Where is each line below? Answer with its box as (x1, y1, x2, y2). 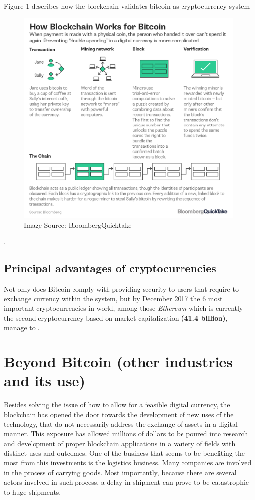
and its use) (4, 371, 85, 391)
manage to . (4, 322, 40, 333)
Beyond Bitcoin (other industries (4, 351, 233, 372)
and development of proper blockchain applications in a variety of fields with (4, 438, 236, 448)
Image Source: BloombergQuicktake (24, 219, 132, 230)
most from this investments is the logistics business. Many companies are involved (4, 457, 252, 467)
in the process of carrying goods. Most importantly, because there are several (4, 467, 237, 477)
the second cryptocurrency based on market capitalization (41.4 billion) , (4, 312, 228, 323)
